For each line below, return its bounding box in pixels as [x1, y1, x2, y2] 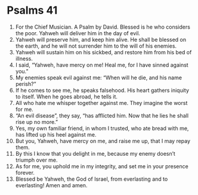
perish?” [15, 80, 36, 87]
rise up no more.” [15, 118, 58, 125]
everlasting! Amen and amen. [15, 181, 88, 188]
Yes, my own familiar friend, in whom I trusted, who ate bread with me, [15, 125, 189, 132]
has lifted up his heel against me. [15, 131, 97, 138]
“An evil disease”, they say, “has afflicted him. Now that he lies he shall [15, 112, 189, 119]
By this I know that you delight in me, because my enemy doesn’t [15, 150, 175, 157]
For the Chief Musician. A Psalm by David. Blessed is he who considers [15, 23, 190, 30]
